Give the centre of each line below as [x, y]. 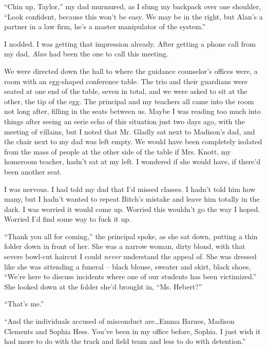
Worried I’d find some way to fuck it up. [68, 219]
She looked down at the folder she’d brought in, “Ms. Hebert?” [103, 286]
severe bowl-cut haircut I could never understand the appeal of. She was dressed [130, 256]
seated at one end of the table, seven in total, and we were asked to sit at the [126, 91]
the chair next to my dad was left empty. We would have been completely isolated [133, 141]
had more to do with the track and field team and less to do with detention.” [125, 341]
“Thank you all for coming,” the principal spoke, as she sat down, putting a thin [131, 236]
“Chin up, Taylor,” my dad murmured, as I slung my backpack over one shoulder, [133, 6]
